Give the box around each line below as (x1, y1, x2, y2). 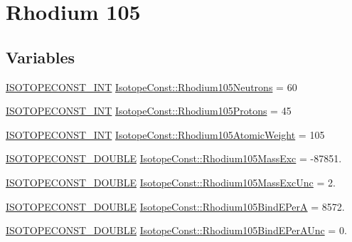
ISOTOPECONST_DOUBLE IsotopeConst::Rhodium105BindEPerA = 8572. (6, 199, 345, 214)
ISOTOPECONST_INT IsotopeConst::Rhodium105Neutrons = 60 (6, 79, 297, 94)
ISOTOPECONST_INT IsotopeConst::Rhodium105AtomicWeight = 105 (6, 127, 325, 142)
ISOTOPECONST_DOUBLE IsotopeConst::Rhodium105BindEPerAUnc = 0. (6, 223, 347, 238)
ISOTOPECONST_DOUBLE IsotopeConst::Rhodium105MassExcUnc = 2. (6, 174, 336, 189)
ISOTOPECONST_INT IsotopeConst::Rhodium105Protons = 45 (6, 103, 292, 118)
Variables (6, 46, 75, 68)
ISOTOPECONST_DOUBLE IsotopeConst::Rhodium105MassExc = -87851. (6, 151, 342, 166)
